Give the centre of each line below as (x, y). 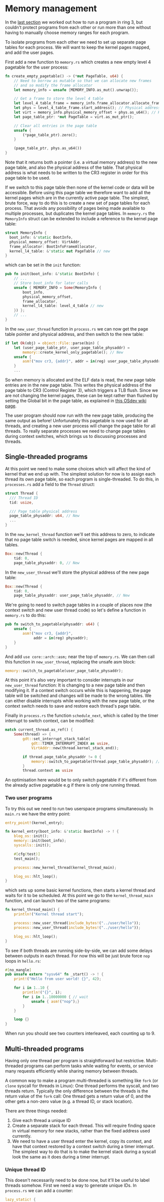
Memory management (51, 9)
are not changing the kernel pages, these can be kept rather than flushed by (82, 396)
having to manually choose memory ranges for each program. (67, 32)
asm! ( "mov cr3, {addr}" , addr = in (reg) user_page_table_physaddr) (92, 361)
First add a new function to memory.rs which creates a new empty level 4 (78, 62)
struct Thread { (21, 493)
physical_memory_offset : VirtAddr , (46, 242)
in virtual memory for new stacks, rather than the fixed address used (81, 1130)
